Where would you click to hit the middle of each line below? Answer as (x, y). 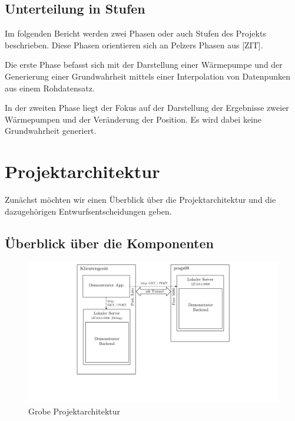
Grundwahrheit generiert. (51, 131)
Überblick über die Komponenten (109, 243)
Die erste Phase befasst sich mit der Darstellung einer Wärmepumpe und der (144, 65)
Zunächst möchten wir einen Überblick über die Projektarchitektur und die (140, 200)
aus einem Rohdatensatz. (50, 88)
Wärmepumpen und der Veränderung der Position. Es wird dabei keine (133, 119)
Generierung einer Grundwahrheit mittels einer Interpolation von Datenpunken (147, 76)
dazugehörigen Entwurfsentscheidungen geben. (88, 211)
